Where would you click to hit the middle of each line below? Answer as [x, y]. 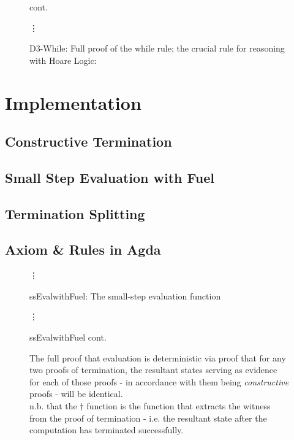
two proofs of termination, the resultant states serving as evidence [153, 370]
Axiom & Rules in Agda [83, 249]
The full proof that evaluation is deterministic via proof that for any [158, 357]
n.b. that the [53, 406]
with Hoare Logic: [63, 60]
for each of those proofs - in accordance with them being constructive [159, 381]
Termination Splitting [75, 213]
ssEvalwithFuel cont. [68, 337]
